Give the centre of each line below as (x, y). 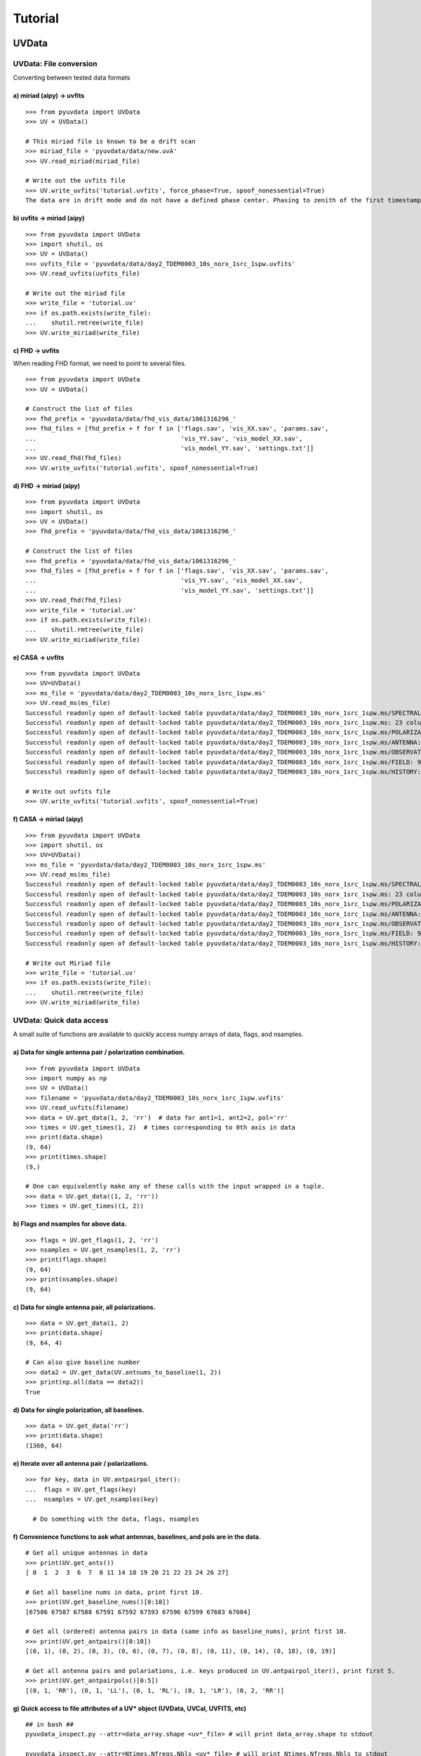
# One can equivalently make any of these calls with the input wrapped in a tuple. (175, 1186)
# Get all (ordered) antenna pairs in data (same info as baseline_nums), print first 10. (186, 1632)
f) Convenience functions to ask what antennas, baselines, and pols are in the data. (137, 1536)
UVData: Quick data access (61, 1020)
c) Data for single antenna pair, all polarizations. (84, 1307)
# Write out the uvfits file (75, 181)
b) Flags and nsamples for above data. (70, 1224)
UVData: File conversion (55, 63)
